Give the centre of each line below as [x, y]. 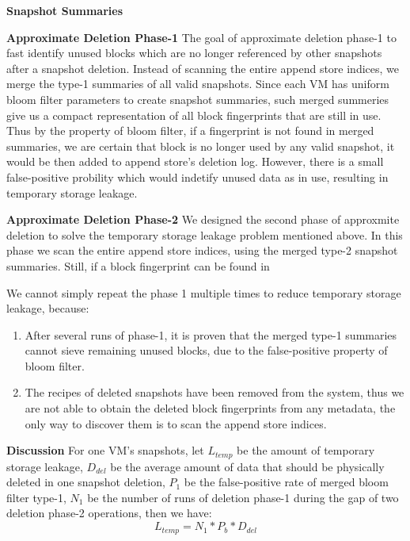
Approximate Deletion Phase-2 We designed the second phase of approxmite [203, 219]
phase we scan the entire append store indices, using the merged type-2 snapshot [202, 250]
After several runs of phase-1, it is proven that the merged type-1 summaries [211, 334]
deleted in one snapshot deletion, [86, 482]
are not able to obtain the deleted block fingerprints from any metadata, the [210, 408]
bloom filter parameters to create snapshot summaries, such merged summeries [198, 99]
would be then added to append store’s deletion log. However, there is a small [195, 161]
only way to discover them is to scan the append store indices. [176, 423]
